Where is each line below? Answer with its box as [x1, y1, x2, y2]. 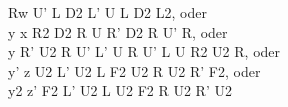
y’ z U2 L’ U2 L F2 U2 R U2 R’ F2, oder [8, 60, 261, 81]
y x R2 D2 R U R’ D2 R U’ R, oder [8, 21, 228, 42]
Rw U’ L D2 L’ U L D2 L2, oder [8, 2, 207, 22]
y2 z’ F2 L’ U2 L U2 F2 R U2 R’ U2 [8, 80, 232, 101]
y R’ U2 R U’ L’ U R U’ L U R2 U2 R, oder [8, 41, 281, 62]
